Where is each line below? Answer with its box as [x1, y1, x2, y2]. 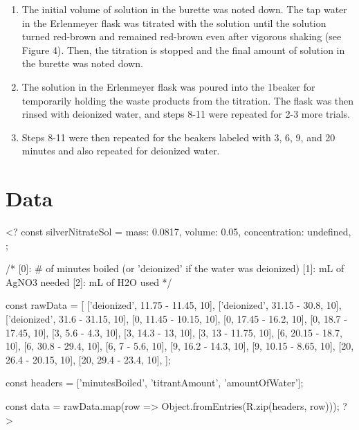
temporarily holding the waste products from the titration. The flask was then [21, 93, 354, 107]
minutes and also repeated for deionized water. [21, 143, 220, 158]
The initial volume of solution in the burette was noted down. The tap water [21, 2, 347, 16]
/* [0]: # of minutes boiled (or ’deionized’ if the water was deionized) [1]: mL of [6, 261, 344, 276]
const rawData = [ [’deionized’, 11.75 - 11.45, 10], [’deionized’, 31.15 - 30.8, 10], [6, 298, 342, 312]
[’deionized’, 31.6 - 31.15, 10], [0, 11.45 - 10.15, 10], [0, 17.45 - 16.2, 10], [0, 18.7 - [6, 312, 347, 326]
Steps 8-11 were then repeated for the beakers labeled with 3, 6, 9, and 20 [21, 129, 335, 144]
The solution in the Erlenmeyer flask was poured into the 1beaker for [21, 79, 315, 93]
